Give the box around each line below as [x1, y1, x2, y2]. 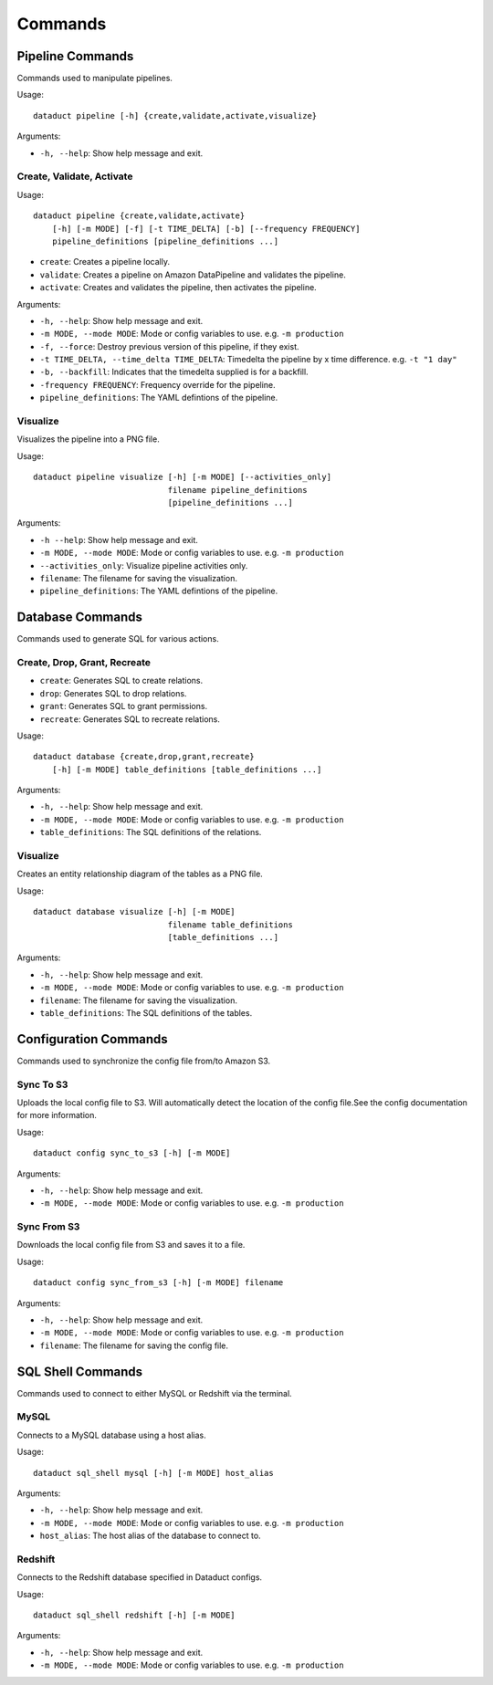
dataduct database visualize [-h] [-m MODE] [33, 906, 236, 917]
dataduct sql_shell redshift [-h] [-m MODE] [33, 1610, 236, 1620]
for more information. [16, 1110, 98, 1121]
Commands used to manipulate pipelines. [16, 73, 173, 84]
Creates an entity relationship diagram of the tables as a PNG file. [16, 868, 264, 880]
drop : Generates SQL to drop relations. [39, 687, 187, 698]
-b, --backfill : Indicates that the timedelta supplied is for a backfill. [39, 366, 309, 378]
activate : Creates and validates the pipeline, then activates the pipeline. [39, 282, 317, 293]
